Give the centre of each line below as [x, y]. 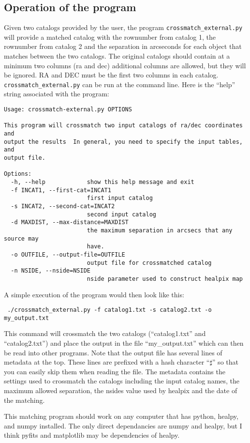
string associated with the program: [57, 94]
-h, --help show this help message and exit [103, 182]
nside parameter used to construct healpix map [165, 279]
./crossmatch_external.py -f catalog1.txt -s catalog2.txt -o [110, 310]
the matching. [24, 400]
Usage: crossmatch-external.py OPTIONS [68, 110]
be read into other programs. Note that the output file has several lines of [113, 352]
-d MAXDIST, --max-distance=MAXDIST [70, 222]
